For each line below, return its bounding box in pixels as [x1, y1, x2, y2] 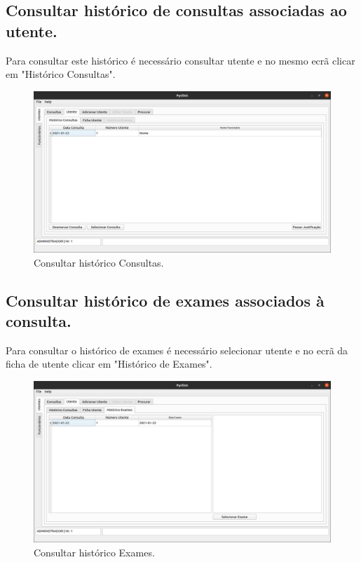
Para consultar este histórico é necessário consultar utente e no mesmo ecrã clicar [6, 53, 355, 67]
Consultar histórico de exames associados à [6, 289, 325, 311]
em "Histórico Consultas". [6, 67, 116, 81]
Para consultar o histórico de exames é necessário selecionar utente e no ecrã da [6, 342, 348, 357]
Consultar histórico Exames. [34, 544, 155, 559]
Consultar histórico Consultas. [34, 255, 164, 269]
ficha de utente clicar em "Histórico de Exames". [6, 356, 212, 371]
